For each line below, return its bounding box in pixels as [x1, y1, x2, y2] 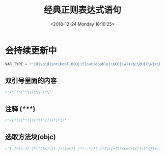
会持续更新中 [5, 45, 57, 56]
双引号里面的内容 [5, 76, 57, 85]
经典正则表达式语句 [43, 4, 121, 16]
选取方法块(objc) [5, 133, 56, 141]
